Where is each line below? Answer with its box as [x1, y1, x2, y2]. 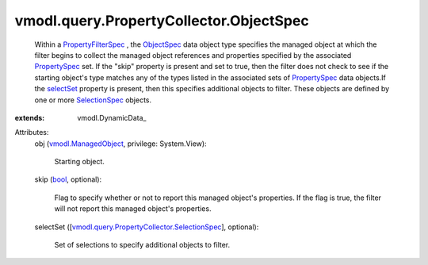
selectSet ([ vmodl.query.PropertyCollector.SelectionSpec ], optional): [34, 222, 259, 232]
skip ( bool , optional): [34, 175, 102, 184]
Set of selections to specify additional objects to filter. [54, 240, 231, 250]
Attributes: [14, 128, 49, 137]
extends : [14, 113, 45, 122]
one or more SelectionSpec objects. [34, 95, 152, 105]
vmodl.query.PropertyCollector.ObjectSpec [14, 12, 309, 29]
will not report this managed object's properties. [54, 204, 212, 213]
